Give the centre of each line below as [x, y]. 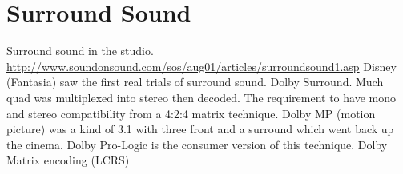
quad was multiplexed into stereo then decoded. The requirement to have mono [201, 97]
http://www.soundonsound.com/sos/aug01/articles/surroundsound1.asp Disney [201, 66]
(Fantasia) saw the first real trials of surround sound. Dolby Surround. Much [195, 82]
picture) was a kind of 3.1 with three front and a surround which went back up [200, 129]
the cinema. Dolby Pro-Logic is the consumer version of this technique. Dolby [197, 144]
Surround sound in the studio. [80, 51]
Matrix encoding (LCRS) [68, 160]
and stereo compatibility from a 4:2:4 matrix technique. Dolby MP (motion [191, 113]
